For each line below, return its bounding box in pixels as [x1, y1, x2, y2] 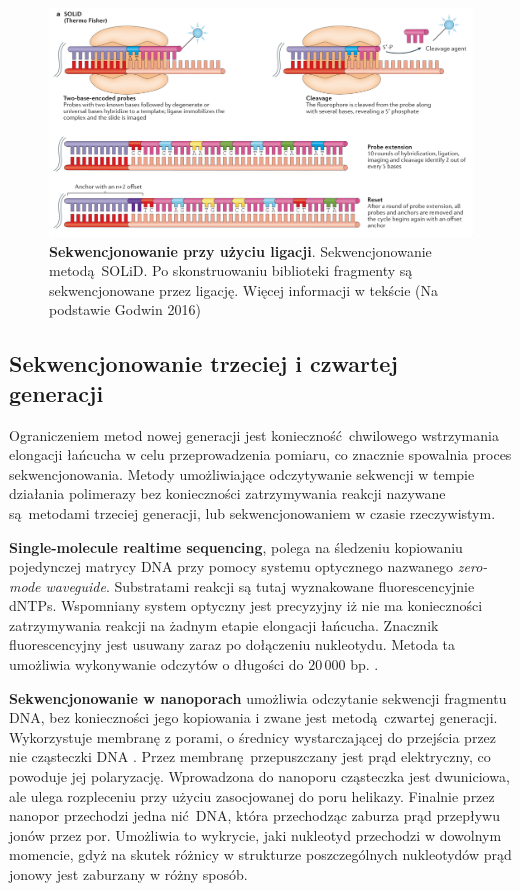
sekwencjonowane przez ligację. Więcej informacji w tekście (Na [49, 279, 439, 300]
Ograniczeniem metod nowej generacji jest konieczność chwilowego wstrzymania [9, 424, 499, 445]
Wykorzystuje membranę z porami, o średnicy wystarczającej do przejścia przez [9, 726, 497, 747]
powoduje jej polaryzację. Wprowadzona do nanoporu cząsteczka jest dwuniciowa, [9, 766, 510, 787]
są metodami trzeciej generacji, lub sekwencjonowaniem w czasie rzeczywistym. [9, 502, 496, 523]
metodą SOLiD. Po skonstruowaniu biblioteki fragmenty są [49, 260, 413, 281]
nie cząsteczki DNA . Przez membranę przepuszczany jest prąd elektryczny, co [9, 746, 491, 767]
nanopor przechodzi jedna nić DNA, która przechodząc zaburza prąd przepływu [9, 805, 500, 826]
